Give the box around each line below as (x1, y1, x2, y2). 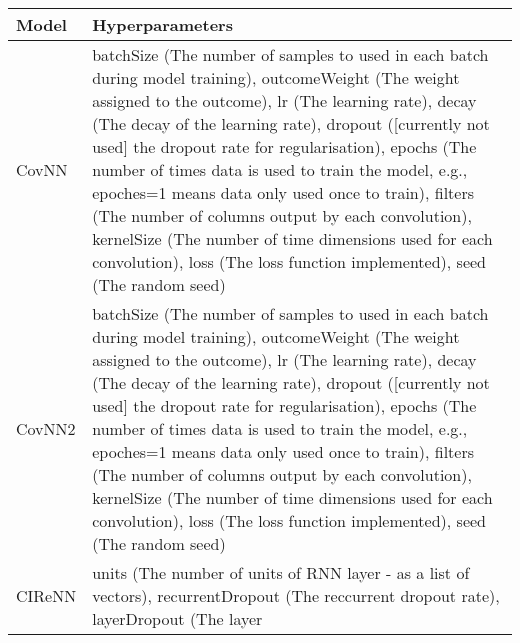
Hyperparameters (92, 13, 233, 36)
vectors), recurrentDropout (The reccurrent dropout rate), (92, 584, 500, 607)
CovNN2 (16, 417, 76, 440)
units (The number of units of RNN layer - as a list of (92, 561, 470, 584)
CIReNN (16, 584, 77, 607)
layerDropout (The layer (92, 607, 263, 630)
